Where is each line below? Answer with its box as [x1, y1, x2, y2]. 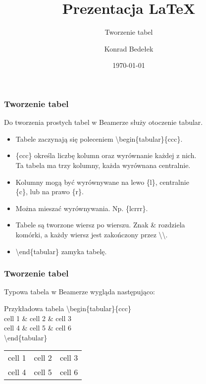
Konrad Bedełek [104, 43, 154, 54]
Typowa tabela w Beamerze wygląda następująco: [4, 286, 155, 297]
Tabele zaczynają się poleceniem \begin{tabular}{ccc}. [15, 133, 183, 144]
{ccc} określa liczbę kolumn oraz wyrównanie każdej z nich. [15, 150, 197, 161]
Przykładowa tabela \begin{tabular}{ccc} [4, 303, 132, 313]
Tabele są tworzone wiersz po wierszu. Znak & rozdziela [15, 219, 185, 230]
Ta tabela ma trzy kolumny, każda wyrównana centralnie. [15, 160, 191, 170]
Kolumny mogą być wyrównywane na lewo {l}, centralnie [15, 176, 189, 187]
